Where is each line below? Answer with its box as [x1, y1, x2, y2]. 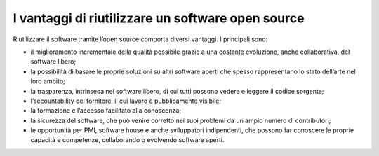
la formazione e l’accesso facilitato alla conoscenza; [30, 106, 182, 115]
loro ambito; [30, 77, 66, 85]
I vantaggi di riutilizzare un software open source [13, 10, 305, 26]
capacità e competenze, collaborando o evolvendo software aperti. [30, 136, 225, 144]
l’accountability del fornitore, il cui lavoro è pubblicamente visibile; [30, 97, 221, 105]
